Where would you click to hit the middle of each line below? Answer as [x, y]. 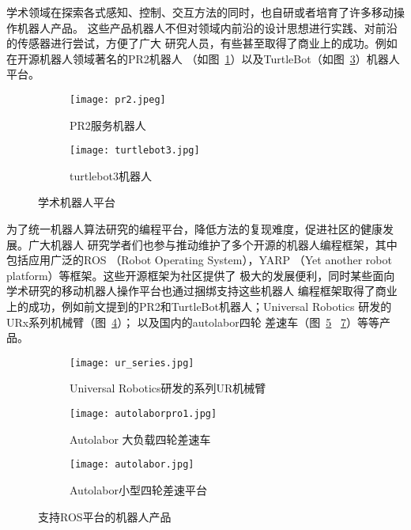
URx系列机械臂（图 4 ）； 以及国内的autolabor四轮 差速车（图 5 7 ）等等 [193, 322]
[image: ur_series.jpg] [132, 363]
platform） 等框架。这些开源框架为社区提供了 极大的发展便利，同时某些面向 [201, 275]
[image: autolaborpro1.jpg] [143, 414]
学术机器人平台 [77, 202]
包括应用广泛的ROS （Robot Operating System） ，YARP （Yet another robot [199, 260]
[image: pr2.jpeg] [118, 99]
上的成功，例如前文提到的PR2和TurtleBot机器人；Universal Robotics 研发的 [199, 307]
